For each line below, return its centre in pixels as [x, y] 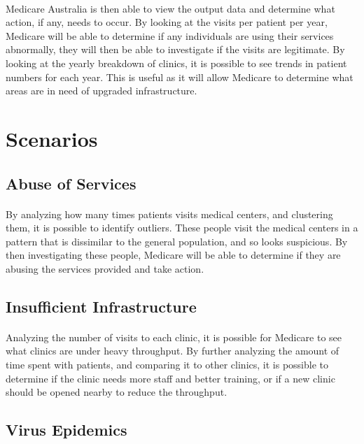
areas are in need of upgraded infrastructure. [101, 91]
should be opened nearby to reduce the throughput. [117, 392]
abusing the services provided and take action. [105, 268]
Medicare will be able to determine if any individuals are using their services [170, 35]
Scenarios [52, 138]
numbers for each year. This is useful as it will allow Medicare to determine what [180, 77]
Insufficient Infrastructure [101, 306]
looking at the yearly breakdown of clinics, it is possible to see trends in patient [176, 63]
